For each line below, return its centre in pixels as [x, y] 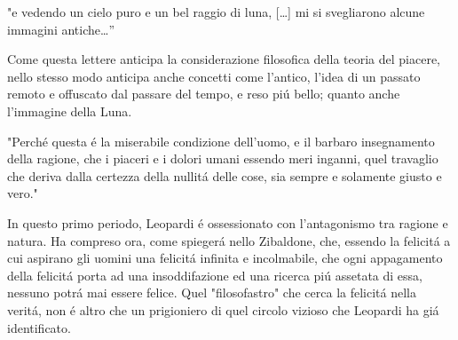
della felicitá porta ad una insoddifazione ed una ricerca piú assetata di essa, [215, 275]
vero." [23, 193]
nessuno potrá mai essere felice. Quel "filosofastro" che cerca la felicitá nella [212, 293]
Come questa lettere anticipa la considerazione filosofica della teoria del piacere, [224, 59]
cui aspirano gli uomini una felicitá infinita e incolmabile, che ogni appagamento [225, 258]
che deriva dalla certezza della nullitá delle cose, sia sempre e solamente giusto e [225, 175]
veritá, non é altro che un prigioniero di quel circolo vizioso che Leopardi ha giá [223, 309]
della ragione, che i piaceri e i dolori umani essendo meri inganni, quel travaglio [223, 158]
